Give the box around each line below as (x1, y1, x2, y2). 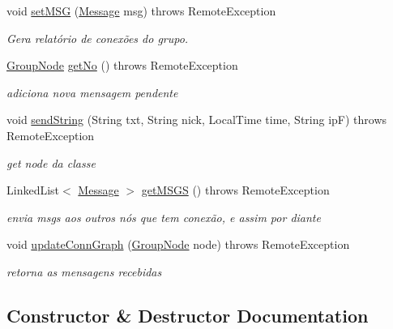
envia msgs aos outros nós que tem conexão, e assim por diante (6, 208, 321, 225)
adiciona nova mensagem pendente (6, 83, 178, 100)
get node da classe (6, 154, 96, 171)
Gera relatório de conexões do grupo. (6, 29, 189, 46)
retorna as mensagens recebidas (6, 263, 162, 280)
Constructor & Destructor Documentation (6, 302, 369, 327)
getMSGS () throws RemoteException (141, 182, 330, 199)
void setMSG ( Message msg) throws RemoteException (6, 2, 276, 19)
